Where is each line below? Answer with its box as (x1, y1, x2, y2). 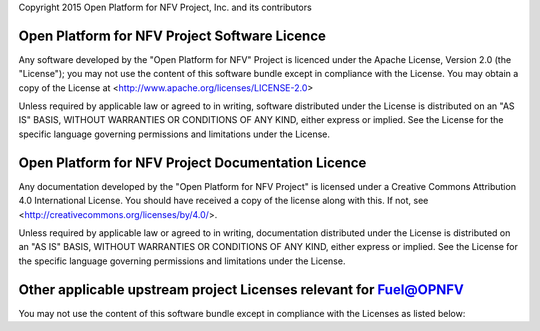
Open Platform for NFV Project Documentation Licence (18, 154, 367, 171)
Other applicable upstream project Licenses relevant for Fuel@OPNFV (18, 281, 465, 298)
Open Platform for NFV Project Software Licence (18, 27, 327, 44)
